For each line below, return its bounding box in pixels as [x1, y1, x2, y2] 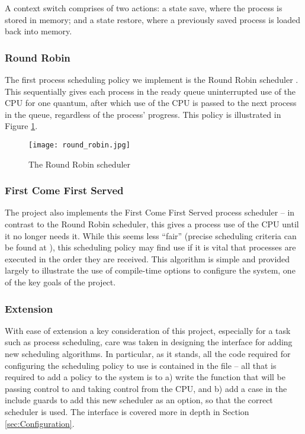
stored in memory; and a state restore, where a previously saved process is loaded [5, 13, 300, 25]
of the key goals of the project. [5, 276, 116, 288]
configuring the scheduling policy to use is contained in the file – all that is [5, 359, 277, 371]
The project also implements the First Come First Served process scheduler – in [5, 206, 295, 218]
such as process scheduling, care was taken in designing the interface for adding [5, 336, 293, 348]
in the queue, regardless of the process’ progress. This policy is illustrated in [5, 108, 281, 120]
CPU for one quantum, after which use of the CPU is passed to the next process [5, 97, 297, 109]
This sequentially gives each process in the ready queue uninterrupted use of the [5, 85, 296, 97]
